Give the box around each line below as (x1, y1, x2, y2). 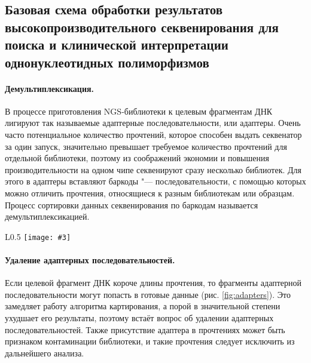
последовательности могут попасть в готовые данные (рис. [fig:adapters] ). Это (5, 288, 291, 300)
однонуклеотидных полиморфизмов (5, 53, 209, 71)
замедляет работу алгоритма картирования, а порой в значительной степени (5, 300, 280, 312)
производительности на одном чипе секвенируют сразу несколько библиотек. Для (5, 163, 301, 176)
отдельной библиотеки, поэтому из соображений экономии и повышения (5, 152, 269, 164)
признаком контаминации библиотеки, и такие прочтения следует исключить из (5, 335, 295, 347)
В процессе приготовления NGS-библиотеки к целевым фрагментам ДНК (5, 104, 273, 117)
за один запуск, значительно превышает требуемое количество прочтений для (5, 140, 287, 152)
